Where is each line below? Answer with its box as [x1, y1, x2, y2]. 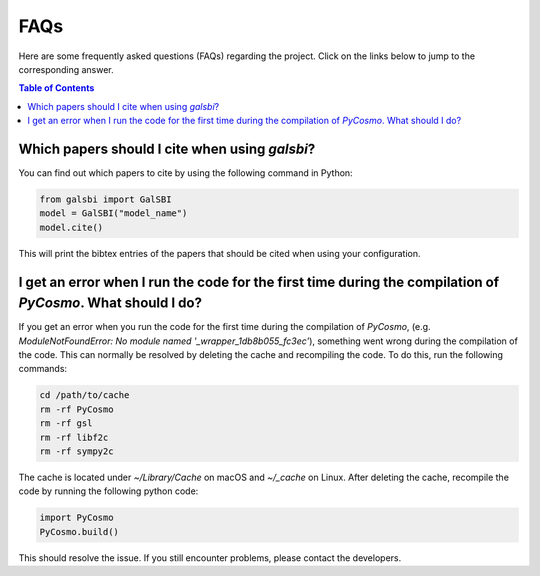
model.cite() [39, 221, 104, 233]
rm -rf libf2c [39, 431, 109, 443]
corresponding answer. [18, 63, 114, 75]
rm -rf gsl [39, 418, 93, 429]
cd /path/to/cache [39, 390, 130, 401]
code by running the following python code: [18, 485, 199, 497]
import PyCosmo [39, 512, 114, 524]
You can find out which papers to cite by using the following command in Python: [18, 167, 354, 179]
